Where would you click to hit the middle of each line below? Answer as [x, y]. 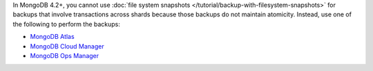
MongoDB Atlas [52, 37]
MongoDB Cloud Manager [67, 46]
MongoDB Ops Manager [65, 55]
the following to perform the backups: [67, 24]
